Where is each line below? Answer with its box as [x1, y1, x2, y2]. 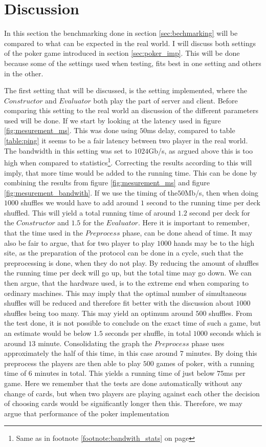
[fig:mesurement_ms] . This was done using [4, 125, 138, 136]
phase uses [191, 337, 225, 348]
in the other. [4, 68, 43, 78]
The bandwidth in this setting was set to [4, 145, 132, 156]
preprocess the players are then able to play [4, 357, 141, 368]
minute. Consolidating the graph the [38, 337, 152, 348]
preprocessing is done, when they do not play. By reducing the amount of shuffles [4, 257, 259, 268]
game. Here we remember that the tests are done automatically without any [4, 377, 242, 388]
